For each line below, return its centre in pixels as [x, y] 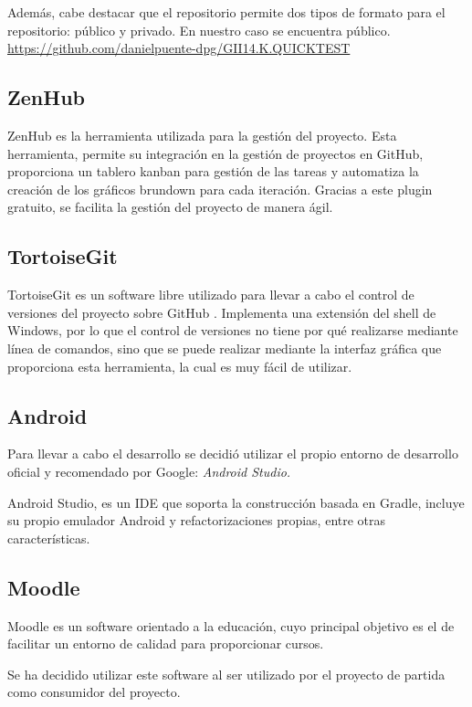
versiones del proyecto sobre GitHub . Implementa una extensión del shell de [222, 312]
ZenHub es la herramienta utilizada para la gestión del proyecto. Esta [202, 135]
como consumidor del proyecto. [94, 692]
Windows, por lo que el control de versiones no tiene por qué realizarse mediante [233, 330]
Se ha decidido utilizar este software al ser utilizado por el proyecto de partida [226, 674]
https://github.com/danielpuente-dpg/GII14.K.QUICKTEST [179, 48]
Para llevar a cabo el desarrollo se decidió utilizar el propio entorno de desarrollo [233, 454]
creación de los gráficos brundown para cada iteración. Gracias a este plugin [220, 189]
